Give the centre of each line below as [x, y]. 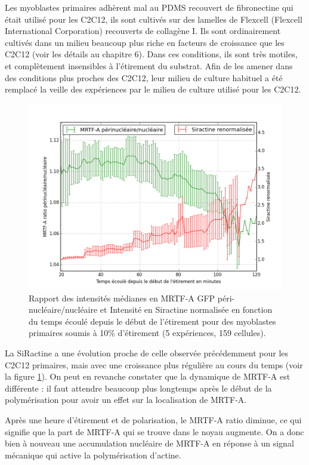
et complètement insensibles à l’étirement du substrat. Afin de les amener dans [149, 65]
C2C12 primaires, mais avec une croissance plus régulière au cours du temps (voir [154, 364]
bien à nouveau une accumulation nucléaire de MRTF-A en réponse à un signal [149, 443]
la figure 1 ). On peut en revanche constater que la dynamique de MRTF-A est [148, 376]
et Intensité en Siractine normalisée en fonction [186, 310]
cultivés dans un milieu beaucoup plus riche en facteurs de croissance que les [145, 42]
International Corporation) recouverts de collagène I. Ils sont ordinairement [143, 31]
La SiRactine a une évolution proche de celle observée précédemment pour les [147, 353]
